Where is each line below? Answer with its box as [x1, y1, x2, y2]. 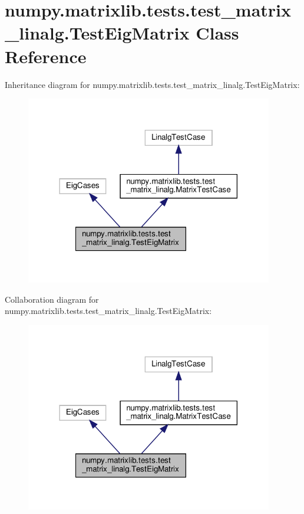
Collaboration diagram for [5, 293, 99, 305]
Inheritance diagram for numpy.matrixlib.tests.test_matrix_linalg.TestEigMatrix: [5, 78, 300, 90]
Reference [5, 44, 87, 68]
